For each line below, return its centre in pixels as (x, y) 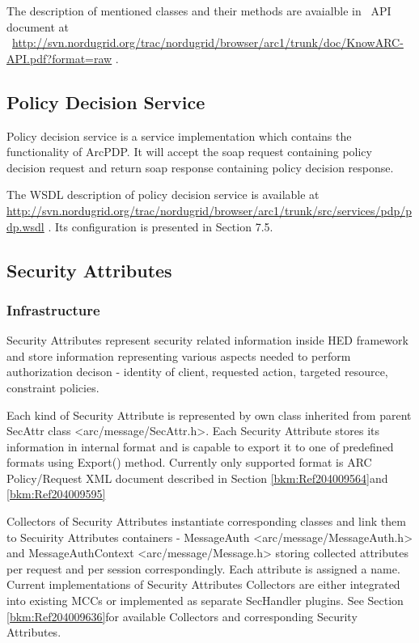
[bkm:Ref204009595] (56, 494)
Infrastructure (53, 309)
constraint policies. (53, 387)
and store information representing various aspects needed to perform (179, 355)
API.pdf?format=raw (59, 58)
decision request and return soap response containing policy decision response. (200, 167)
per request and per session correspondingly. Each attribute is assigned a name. (203, 568)
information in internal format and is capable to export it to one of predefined (200, 446)
